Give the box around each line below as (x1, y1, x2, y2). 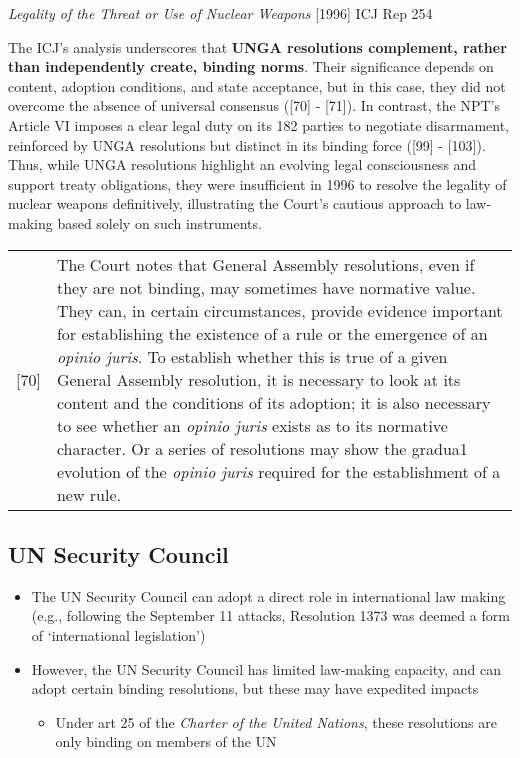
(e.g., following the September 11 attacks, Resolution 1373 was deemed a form (31, 605, 510, 626)
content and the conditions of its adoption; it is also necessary (56, 390, 491, 414)
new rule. (56, 482, 121, 506)
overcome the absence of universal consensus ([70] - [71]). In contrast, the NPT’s (8, 95, 500, 116)
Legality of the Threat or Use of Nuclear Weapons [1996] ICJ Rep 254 (8, 3, 433, 23)
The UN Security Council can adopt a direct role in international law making (31, 585, 506, 606)
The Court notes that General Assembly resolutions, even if (56, 252, 475, 276)
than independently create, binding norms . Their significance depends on (8, 56, 494, 77)
